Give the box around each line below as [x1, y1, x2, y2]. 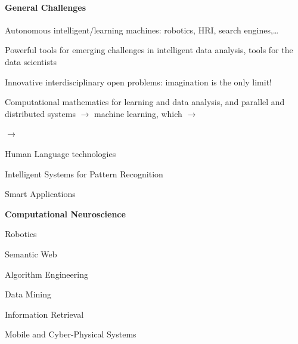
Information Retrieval [5, 308, 84, 320]
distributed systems [5, 107, 76, 119]
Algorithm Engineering [5, 268, 88, 280]
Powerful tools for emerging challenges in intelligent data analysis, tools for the [5, 44, 293, 56]
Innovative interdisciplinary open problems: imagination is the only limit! [5, 75, 272, 88]
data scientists [5, 55, 57, 67]
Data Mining [5, 288, 51, 300]
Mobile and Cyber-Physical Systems [5, 328, 136, 340]
